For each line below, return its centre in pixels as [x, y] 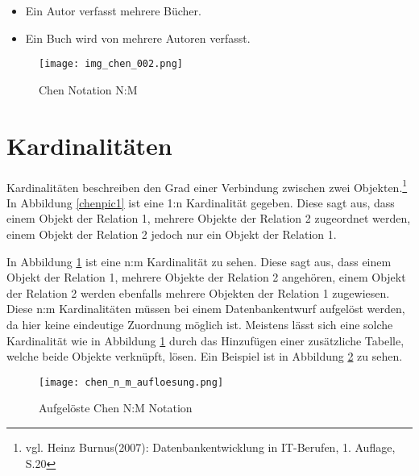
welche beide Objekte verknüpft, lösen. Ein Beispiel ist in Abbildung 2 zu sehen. [205, 356]
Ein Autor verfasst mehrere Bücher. [113, 10]
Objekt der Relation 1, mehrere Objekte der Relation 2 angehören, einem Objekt [206, 277]
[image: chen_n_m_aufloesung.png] [131, 382]
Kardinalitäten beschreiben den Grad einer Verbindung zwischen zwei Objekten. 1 [207, 186]
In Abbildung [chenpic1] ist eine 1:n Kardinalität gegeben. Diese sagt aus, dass [201, 202]
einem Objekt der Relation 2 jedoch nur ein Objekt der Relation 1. [172, 234]
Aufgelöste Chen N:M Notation [116, 408]
